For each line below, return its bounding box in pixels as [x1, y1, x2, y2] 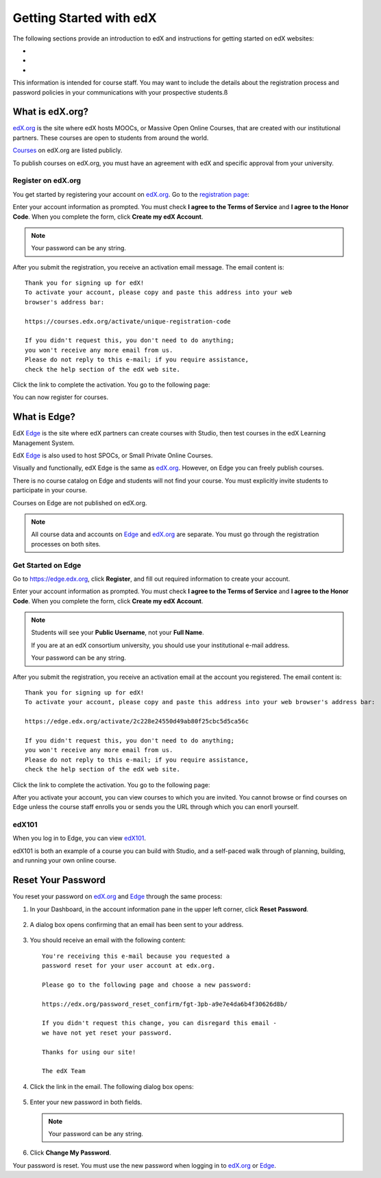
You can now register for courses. [12, 393, 109, 401]
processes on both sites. [31, 540, 101, 548]
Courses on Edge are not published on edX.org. [12, 498, 147, 507]
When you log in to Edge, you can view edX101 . [12, 834, 147, 843]
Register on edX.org [12, 176, 82, 185]
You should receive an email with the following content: [29, 936, 186, 944]
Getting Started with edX [12, 10, 157, 25]
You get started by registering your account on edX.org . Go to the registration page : [12, 190, 250, 198]
